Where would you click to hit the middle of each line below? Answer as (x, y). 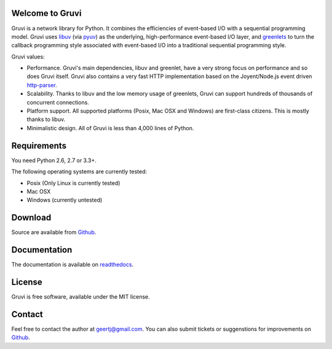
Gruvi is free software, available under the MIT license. (81, 297)
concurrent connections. (58, 102)
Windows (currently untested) (65, 200)
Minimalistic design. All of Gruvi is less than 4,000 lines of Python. (110, 128)
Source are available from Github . (54, 232)
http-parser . (42, 85)
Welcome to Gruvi (46, 13)
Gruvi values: (28, 57)
